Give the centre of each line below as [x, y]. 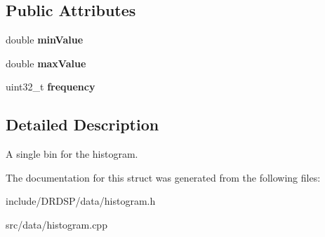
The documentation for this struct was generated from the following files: [163, 177]
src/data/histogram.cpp [57, 224]
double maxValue [46, 63]
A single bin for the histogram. [72, 154]
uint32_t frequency [51, 87]
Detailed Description [82, 124]
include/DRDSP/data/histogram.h [81, 201]
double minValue [45, 40]
